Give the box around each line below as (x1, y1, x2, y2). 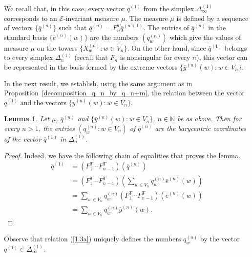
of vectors (4, 22, 33, 33)
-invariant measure (63, 13, 119, 23)
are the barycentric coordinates (155, 123, 247, 133)
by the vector (200, 233, 240, 243)
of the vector (4, 133, 42, 144)
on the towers (37, 42, 78, 53)
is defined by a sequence (176, 13, 249, 23)
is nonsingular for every (120, 52, 190, 62)
